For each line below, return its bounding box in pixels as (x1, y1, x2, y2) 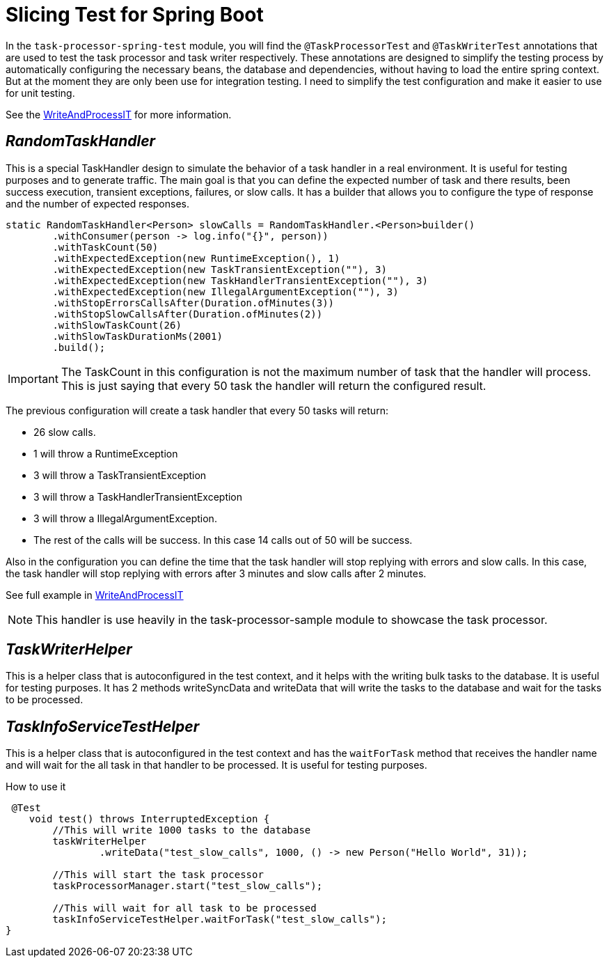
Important (8, 371, 58, 386)
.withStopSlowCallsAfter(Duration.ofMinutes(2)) (52, 308, 323, 320)
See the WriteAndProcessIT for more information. (6, 108, 232, 120)
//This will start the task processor (52, 869, 264, 881)
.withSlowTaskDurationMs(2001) (52, 330, 223, 342)
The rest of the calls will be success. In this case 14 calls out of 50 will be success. (33, 533, 413, 546)
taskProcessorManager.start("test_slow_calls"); (52, 880, 323, 892)
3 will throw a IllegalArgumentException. (33, 512, 217, 524)
